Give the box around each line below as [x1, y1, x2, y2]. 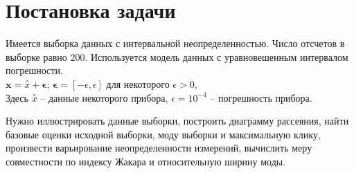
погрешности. [6, 63, 63, 78]
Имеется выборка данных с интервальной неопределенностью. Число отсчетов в [6, 36, 345, 51]
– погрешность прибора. [210, 90, 312, 104]
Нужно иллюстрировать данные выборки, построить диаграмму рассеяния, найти [6, 113, 349, 128]
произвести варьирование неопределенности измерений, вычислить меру [6, 140, 312, 155]
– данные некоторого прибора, [40, 90, 168, 104]
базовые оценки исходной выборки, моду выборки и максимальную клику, [6, 127, 321, 141]
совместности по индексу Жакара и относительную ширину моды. [6, 154, 286, 168]
